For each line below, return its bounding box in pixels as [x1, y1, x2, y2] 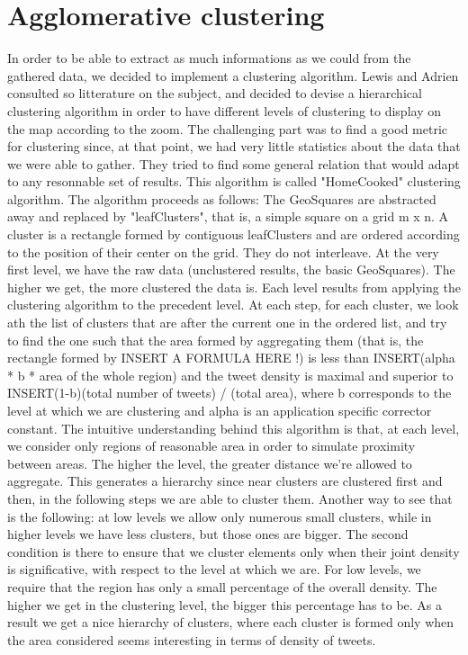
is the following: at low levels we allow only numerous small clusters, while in [7, 507, 432, 525]
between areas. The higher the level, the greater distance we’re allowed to [7, 453, 412, 472]
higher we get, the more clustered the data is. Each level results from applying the [7, 277, 461, 296]
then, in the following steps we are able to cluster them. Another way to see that [7, 489, 453, 507]
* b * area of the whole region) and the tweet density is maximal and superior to [7, 365, 454, 384]
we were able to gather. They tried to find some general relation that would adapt [7, 154, 460, 173]
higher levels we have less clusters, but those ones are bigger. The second [7, 525, 409, 543]
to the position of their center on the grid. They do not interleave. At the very [7, 242, 439, 261]
